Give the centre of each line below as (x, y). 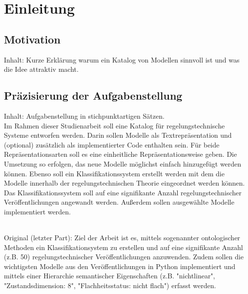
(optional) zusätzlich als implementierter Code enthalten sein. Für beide (112, 144)
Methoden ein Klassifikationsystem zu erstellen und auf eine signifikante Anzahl (124, 247)
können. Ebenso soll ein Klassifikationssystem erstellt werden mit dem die (114, 173)
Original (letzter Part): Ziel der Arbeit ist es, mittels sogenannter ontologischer (122, 238)
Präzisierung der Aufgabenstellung (93, 95)
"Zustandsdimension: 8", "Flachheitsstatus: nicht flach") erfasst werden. (110, 285)
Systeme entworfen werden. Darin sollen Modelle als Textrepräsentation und (118, 135)
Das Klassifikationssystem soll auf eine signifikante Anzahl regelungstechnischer (123, 192)
